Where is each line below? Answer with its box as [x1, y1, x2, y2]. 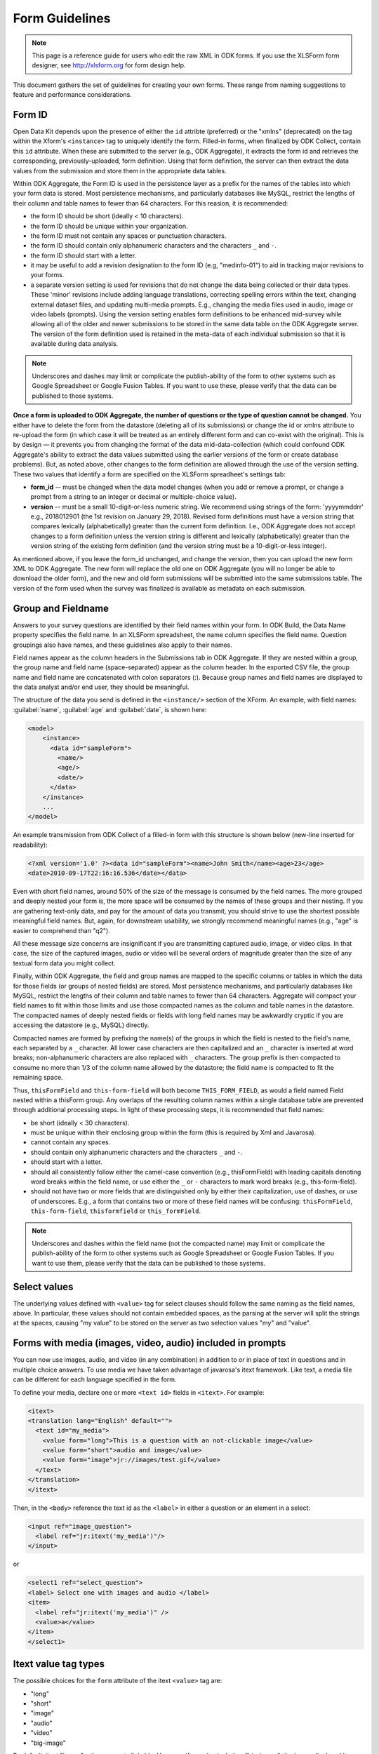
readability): [13, 841, 48, 849]
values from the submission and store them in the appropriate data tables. [13, 166, 227, 175]
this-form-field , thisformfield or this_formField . [30, 1207, 201, 1215]
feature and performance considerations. [13, 91, 133, 99]
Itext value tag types [13, 1658, 105, 1670]
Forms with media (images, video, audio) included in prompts [13, 1337, 286, 1349]
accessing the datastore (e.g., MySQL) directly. [13, 1021, 149, 1029]
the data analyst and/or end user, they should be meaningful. [13, 683, 189, 691]
